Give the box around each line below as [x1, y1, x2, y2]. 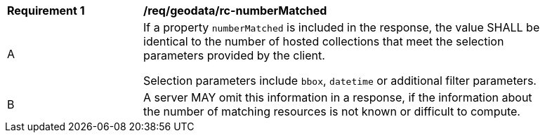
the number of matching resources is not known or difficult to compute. [143, 104, 520, 118]
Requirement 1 [7, 4, 85, 18]
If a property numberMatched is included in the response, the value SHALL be [143, 20, 540, 34]
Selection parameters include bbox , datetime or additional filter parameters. [143, 74, 537, 88]
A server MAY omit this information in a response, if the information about [143, 90, 532, 104]
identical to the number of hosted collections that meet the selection [143, 34, 504, 48]
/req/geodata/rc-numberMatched [143, 4, 327, 18]
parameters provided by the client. [143, 48, 325, 62]
